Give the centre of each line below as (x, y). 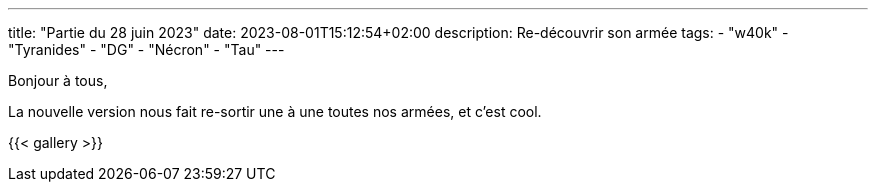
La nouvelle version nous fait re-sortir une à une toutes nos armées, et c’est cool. (275, 111)
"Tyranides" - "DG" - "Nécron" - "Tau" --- (146, 49)
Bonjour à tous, (58, 80)
